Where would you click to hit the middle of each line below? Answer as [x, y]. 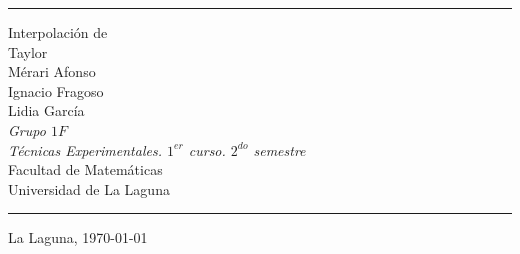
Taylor [28, 51]
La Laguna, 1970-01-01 [78, 237]
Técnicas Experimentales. [85, 149]
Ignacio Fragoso [56, 90]
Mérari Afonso [52, 71]
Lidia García [46, 110]
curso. [207, 149]
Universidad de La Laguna [89, 188]
